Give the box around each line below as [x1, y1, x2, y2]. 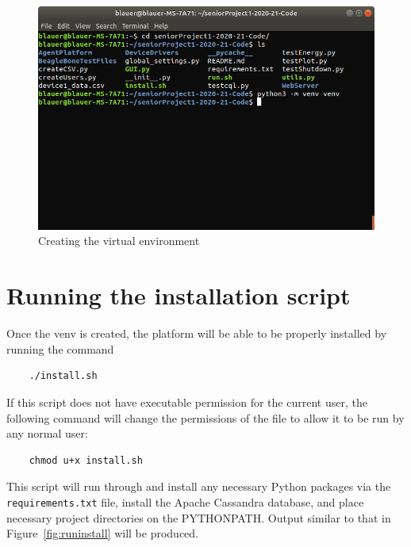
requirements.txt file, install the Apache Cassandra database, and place [6, 493, 364, 510]
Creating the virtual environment [38, 232, 200, 249]
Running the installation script [6, 279, 351, 312]
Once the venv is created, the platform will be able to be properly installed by [6, 325, 387, 342]
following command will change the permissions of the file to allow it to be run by [6, 409, 405, 426]
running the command [6, 340, 114, 357]
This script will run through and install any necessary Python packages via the [6, 478, 391, 495]
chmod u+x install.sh [29, 454, 143, 466]
